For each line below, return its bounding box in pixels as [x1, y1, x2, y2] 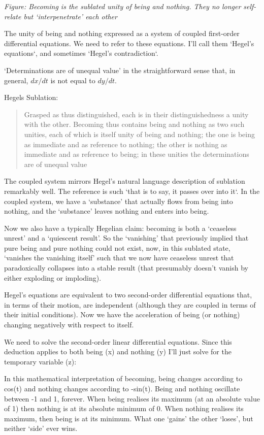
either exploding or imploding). [4, 272, 102, 283]
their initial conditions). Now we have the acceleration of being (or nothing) [4, 309, 240, 320]
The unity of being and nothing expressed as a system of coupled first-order [4, 28, 240, 39]
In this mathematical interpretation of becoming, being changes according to [4, 373, 243, 384]
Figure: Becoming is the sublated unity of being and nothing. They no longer [4, 1, 241, 11]
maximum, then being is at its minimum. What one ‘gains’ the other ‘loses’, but [4, 413, 253, 423]
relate [4, 11, 21, 21]
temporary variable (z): [4, 356, 77, 366]
